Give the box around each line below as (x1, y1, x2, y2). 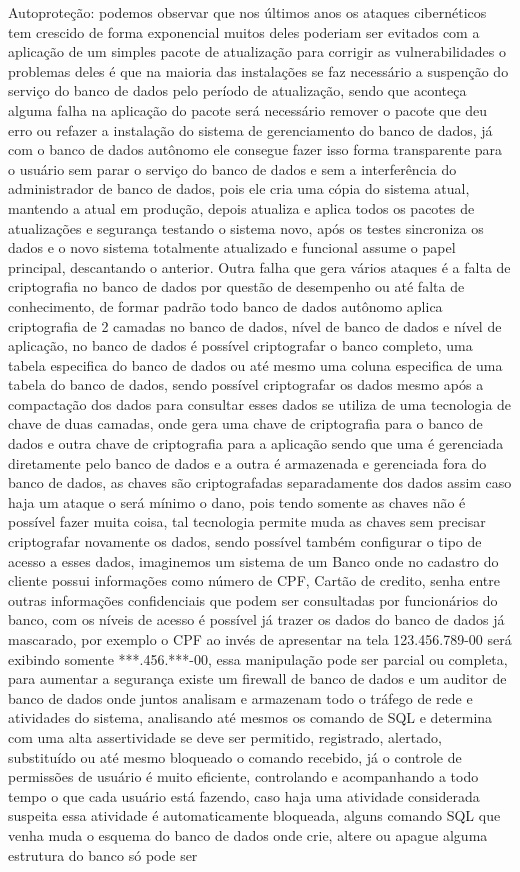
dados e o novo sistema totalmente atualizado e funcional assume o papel (8, 237, 456, 258)
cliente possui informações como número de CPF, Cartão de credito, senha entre (8, 570, 501, 591)
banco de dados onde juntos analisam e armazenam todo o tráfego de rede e (8, 687, 473, 708)
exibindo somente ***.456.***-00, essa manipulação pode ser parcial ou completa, (8, 648, 508, 669)
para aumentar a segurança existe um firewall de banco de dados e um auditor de (8, 668, 507, 689)
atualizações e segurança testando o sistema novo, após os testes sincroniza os (8, 217, 484, 238)
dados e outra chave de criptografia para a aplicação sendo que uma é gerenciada (8, 433, 504, 454)
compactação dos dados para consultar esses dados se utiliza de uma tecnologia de (8, 393, 512, 414)
